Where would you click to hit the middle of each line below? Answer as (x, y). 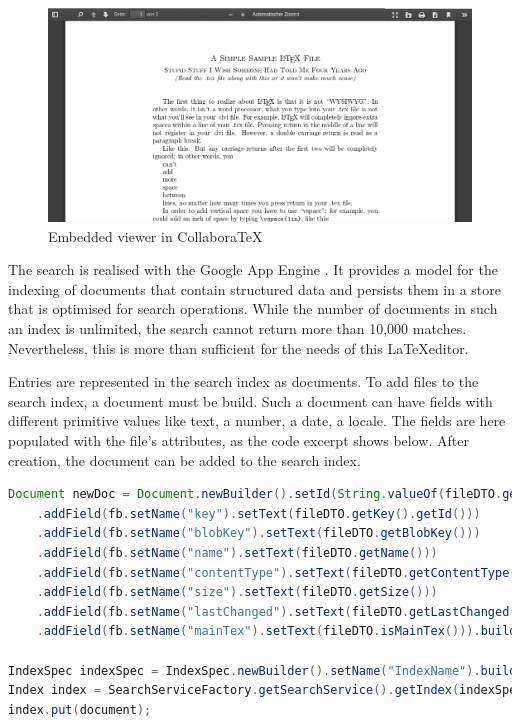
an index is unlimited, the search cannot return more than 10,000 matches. (237, 328)
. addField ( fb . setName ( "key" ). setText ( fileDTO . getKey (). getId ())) (258, 513)
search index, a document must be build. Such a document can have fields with (250, 400)
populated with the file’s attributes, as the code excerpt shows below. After (238, 440)
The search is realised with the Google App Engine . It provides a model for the (253, 269)
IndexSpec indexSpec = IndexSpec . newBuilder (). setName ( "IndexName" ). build (262, 670)
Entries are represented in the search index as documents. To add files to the (243, 381)
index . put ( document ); (80, 709)
